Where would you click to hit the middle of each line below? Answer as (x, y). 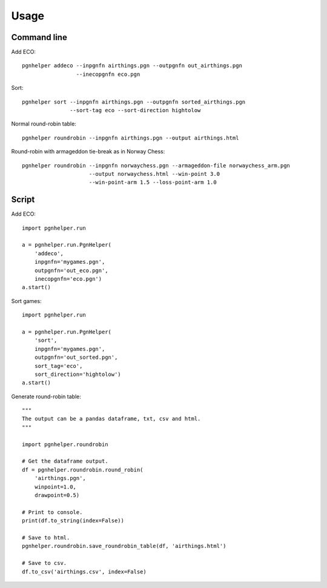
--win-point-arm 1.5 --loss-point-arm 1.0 (153, 182)
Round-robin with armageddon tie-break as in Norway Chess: (88, 152)
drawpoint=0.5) (57, 495)
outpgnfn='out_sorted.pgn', (76, 357)
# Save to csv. (45, 563)
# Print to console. (52, 512)
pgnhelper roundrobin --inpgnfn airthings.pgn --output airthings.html (130, 138)
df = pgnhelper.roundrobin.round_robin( (83, 469)
